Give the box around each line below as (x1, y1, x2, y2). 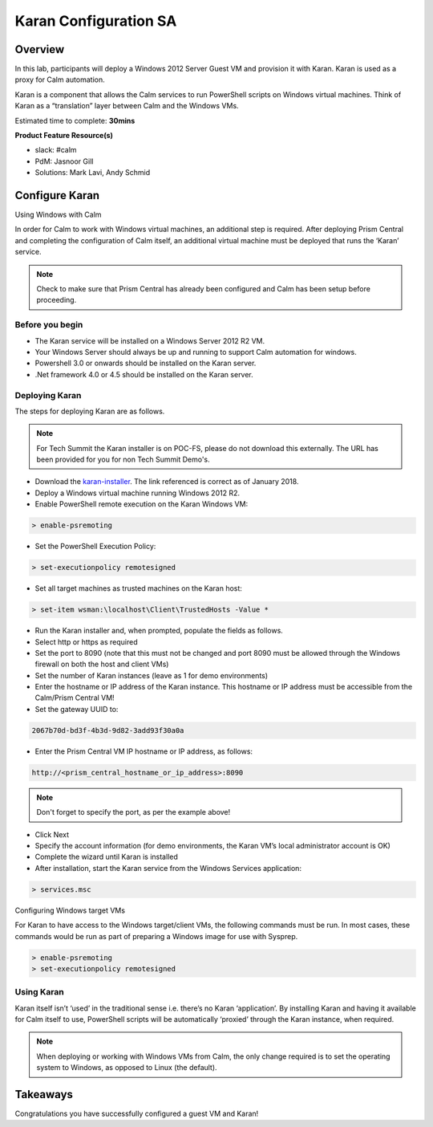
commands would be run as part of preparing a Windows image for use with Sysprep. (14, 931, 298, 941)
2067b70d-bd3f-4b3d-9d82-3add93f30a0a (31, 726, 184, 734)
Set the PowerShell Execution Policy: (34, 542, 156, 551)
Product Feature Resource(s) (14, 131, 114, 140)
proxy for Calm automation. (14, 75, 105, 84)
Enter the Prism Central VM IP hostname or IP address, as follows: (34, 747, 253, 756)
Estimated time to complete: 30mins (14, 116, 136, 125)
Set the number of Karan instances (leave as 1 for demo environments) (34, 670, 269, 680)
